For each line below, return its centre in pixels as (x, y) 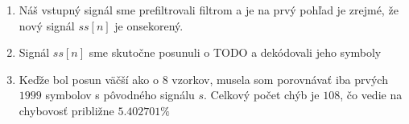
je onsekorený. (149, 25)
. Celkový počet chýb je (262, 95)
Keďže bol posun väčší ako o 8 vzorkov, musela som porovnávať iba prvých (203, 79)
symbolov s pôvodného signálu (120, 95)
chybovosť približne (66, 110)
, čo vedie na (371, 95)
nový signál (47, 25)
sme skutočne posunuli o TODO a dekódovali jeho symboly (235, 52)
